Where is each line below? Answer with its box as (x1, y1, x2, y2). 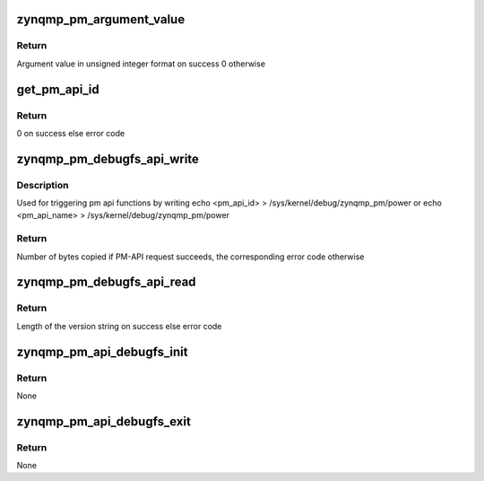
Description (16, 179, 69, 191)
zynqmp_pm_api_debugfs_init (16, 344, 188, 359)
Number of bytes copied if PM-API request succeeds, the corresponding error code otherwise (16, 251, 365, 262)
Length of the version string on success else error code (16, 320, 222, 331)
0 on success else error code (16, 127, 125, 138)
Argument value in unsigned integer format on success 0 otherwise (16, 58, 266, 69)
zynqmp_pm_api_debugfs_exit (16, 414, 192, 429)
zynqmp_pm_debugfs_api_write (16, 151, 199, 166)
